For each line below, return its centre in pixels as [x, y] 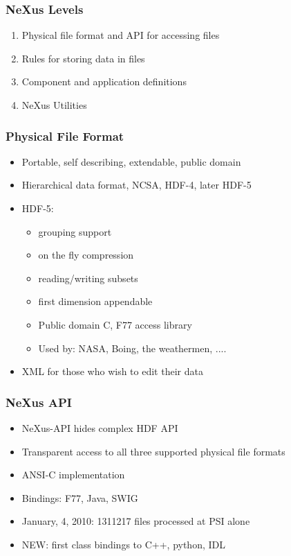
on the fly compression [86, 255]
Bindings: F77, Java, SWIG [80, 497]
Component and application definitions [104, 81]
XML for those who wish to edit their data [112, 371]
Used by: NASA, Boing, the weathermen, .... [132, 348]
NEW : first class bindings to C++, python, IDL [123, 544]
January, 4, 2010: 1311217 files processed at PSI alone [136, 521]
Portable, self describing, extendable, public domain [131, 161]
